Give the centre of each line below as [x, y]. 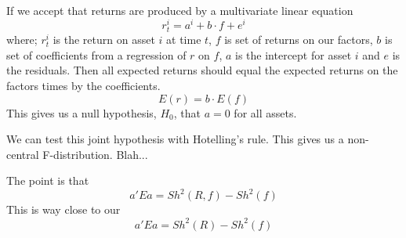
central [23, 154]
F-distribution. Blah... [95, 154]
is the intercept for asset [294, 54]
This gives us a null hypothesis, [82, 112]
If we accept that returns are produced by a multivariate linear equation [180, 11]
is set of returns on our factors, [299, 40]
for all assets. [265, 112]
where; [22, 40]
